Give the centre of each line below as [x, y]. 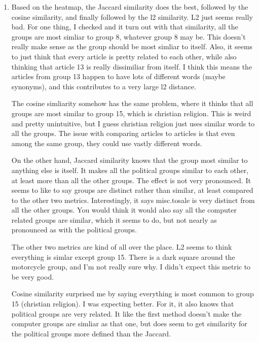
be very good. [33, 276]
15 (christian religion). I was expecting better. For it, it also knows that [123, 304]
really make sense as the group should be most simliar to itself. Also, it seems [132, 46]
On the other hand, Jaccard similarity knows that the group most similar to [129, 160]
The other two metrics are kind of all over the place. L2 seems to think [122, 247]
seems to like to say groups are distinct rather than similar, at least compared [132, 190]
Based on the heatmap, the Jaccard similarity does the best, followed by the [130, 7]
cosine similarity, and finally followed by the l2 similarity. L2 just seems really [132, 16]
